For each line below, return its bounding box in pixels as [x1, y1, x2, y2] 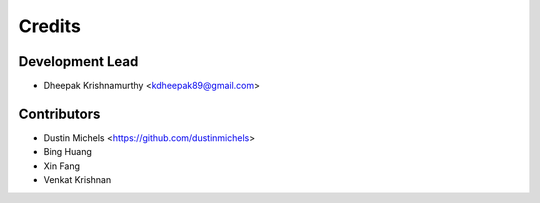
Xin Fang [43, 160, 80, 172]
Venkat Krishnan [43, 174, 112, 186]
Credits [18, 15, 82, 37]
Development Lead [18, 53, 139, 70]
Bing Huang [43, 146, 92, 158]
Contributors [18, 105, 101, 122]
